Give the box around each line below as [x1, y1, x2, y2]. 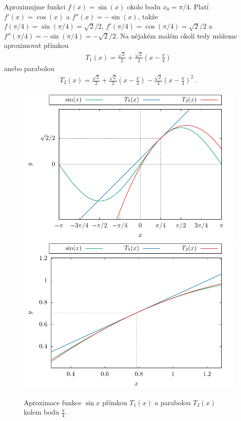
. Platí [189, 1, 209, 11]
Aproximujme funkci [4, 1, 66, 11]
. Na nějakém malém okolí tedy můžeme [116, 30, 237, 40]
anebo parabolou [4, 63, 54, 73]
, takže [138, 11, 159, 21]
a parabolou [155, 397, 191, 407]
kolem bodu [24, 407, 59, 417]
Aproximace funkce [24, 397, 81, 407]
